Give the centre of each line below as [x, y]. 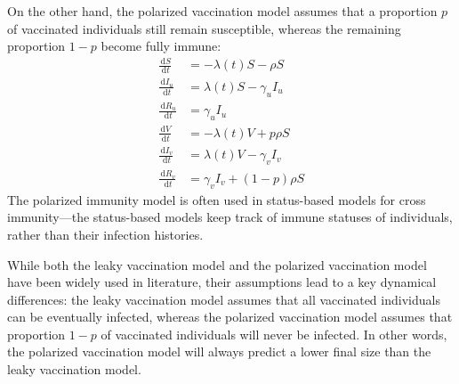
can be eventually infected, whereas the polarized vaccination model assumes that [230, 317]
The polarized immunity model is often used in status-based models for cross [217, 199]
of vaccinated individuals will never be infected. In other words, [274, 334]
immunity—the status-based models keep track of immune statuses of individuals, [230, 217]
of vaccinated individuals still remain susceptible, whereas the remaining [204, 28]
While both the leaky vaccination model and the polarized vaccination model [217, 264]
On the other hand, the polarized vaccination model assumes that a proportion [222, 11]
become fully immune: [161, 46]
